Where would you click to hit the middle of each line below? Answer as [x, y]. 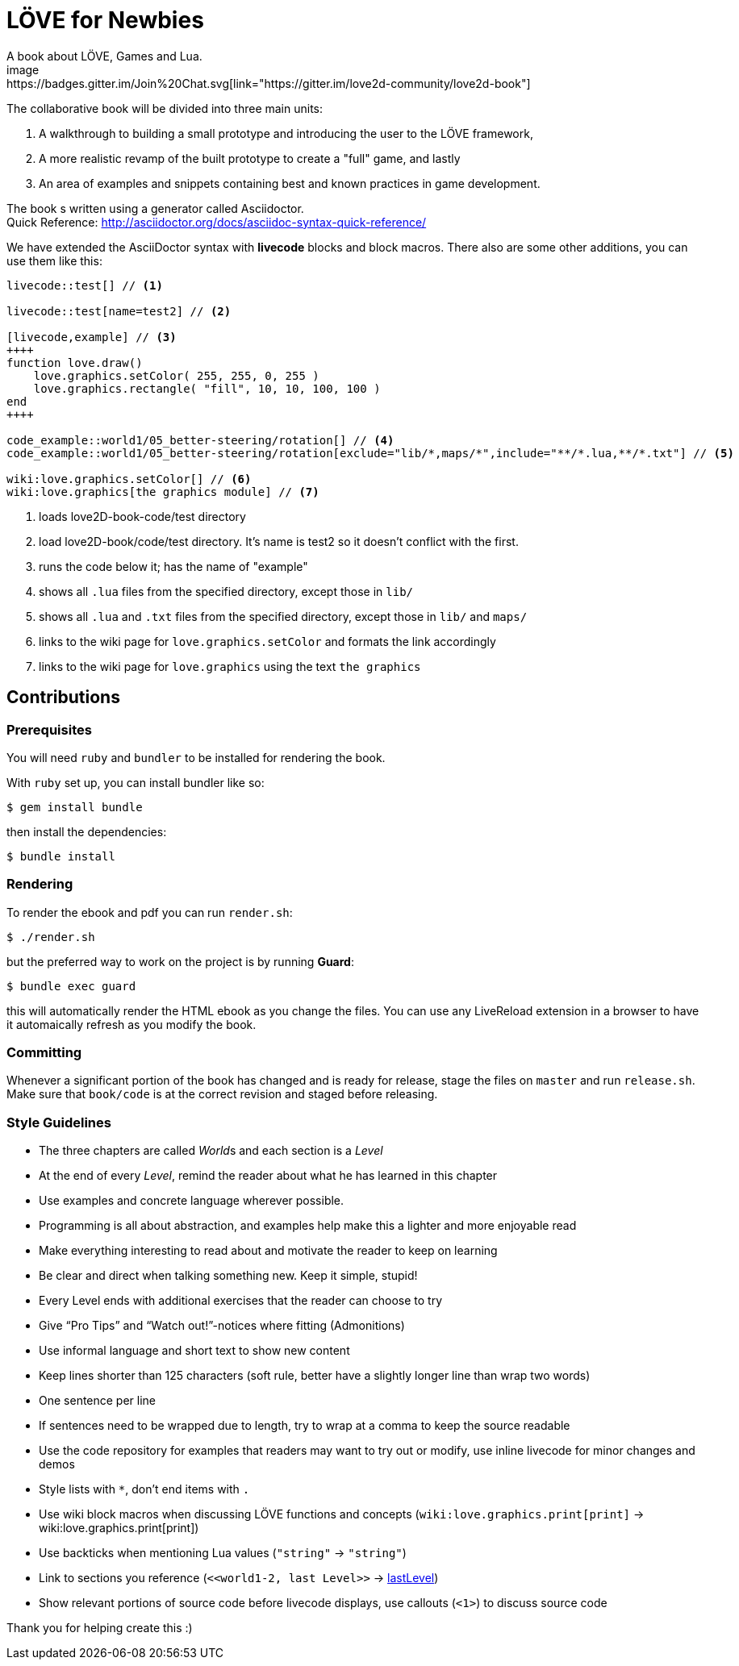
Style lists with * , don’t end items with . [144, 1489]
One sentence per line [98, 1401]
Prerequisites [49, 729]
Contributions [63, 698]
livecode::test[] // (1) [85, 285]
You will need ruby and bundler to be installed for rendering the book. [196, 757]
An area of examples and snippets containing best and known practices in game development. [290, 183]
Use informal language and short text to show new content [194, 1351]
